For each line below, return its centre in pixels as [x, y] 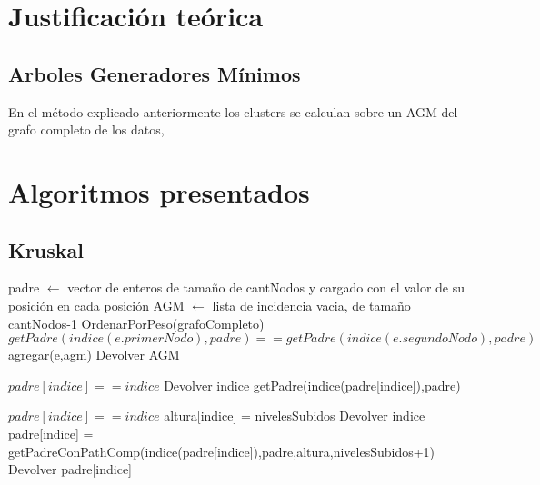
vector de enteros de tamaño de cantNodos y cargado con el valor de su [266, 287]
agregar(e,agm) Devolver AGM [94, 355]
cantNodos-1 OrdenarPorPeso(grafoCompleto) [136, 323]
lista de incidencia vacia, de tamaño [311, 305]
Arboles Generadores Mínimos [155, 73]
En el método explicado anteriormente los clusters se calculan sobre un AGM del [233, 111]
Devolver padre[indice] [70, 469]
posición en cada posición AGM [96, 305]
